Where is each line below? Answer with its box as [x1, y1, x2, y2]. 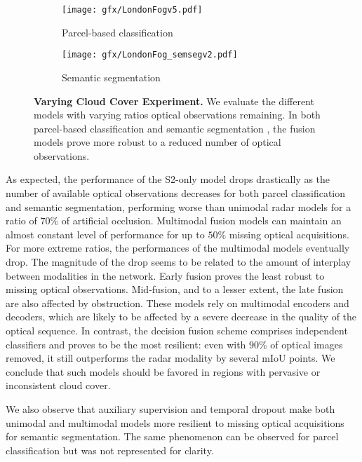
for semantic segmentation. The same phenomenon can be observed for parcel [6, 429, 339, 444]
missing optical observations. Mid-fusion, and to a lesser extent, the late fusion [6, 282, 344, 297]
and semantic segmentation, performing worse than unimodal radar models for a [6, 199, 351, 214]
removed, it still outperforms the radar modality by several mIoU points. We [6, 351, 335, 365]
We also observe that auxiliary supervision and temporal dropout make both [6, 401, 335, 416]
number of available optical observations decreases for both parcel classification [6, 186, 346, 201]
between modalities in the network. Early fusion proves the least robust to [6, 268, 325, 283]
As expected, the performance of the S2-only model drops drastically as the [6, 172, 330, 186]
